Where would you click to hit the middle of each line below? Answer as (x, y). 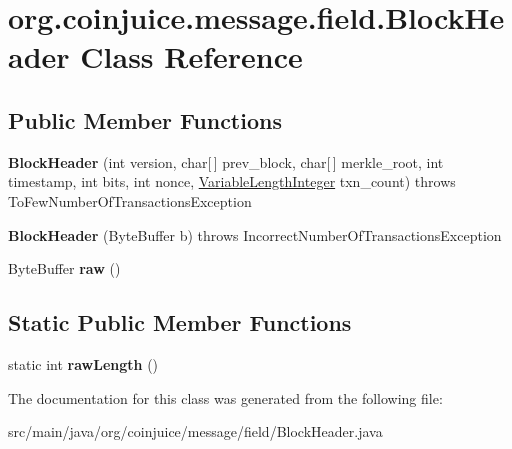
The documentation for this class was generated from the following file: (225, 397)
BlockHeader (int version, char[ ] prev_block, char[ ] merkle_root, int (226, 161)
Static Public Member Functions (180, 322)
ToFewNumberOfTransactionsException (130, 200)
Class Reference (191, 56)
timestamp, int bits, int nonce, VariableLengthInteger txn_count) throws (232, 181)
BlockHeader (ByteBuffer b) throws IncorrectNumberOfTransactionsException (255, 234)
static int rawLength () (83, 363)
